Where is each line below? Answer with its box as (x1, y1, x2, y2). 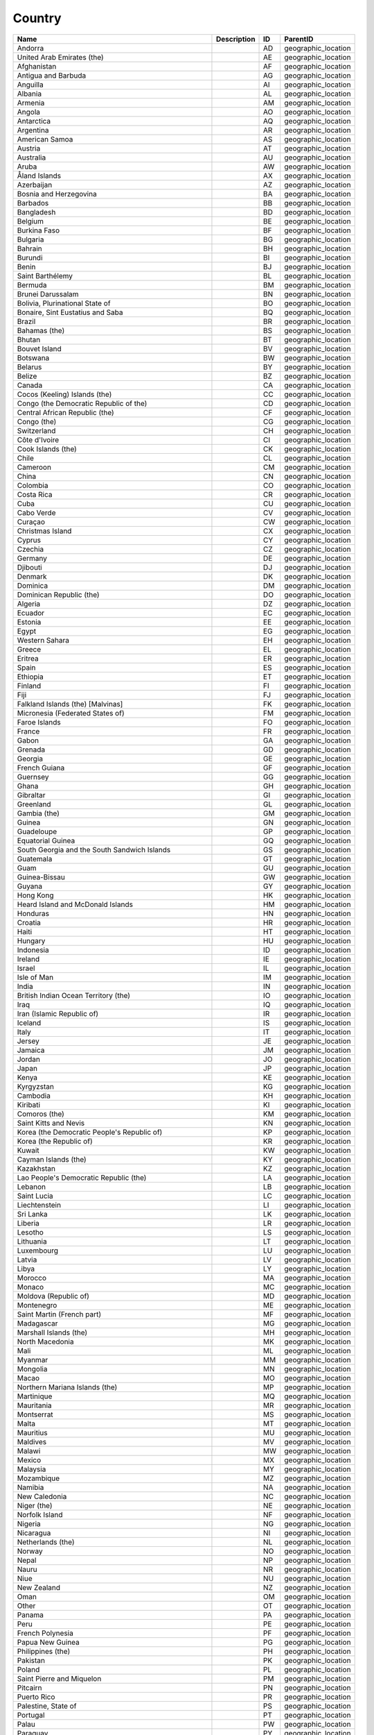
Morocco (17, 1273, 47, 1283)
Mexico (17, 1455, 42, 1464)
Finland (17, 681, 42, 691)
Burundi (17, 253, 43, 262)
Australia (17, 153, 46, 162)
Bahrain (17, 244, 42, 253)
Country (12, 10, 62, 26)
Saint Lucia (17, 1191, 53, 1201)
